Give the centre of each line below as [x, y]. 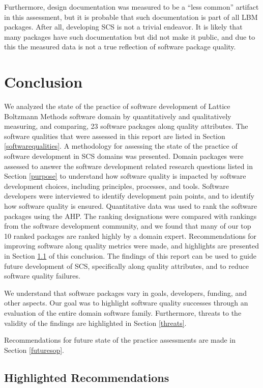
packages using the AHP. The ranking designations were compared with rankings [130, 216]
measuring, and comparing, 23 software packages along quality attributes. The [126, 126]
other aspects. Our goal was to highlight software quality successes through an [126, 303]
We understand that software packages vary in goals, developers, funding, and [125, 293]
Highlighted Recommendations [87, 377]
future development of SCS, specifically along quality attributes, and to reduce [126, 266]
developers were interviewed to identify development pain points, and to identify [129, 196]
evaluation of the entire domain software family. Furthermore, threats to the [123, 312]
